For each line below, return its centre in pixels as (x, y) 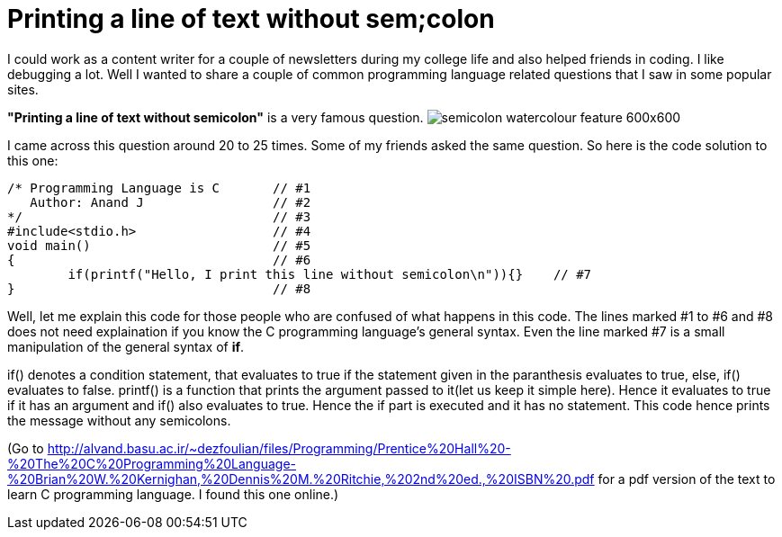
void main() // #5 (159, 245)
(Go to (26, 448)
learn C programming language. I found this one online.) (173, 494)
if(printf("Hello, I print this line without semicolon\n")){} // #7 (330, 274)
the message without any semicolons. (119, 420)
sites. (23, 89)
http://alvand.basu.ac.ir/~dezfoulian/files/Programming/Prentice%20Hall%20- (279, 448)
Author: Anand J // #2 (171, 202)
